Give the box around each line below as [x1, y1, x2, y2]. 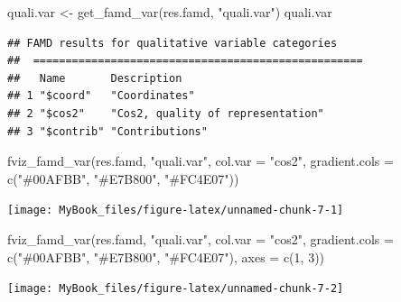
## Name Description [7, 71, 182, 85]
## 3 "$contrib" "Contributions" [7, 124, 208, 138]
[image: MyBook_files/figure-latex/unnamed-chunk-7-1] [7, 204, 344, 217]
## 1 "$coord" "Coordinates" [7, 89, 195, 103]
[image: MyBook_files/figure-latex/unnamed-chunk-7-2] [7, 282, 344, 296]
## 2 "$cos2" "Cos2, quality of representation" [7, 106, 324, 120]
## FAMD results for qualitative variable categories [7, 36, 338, 50]
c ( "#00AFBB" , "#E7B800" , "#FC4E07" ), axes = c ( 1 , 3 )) [7, 247, 325, 266]
